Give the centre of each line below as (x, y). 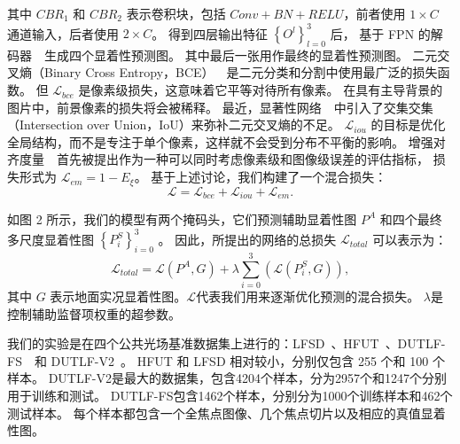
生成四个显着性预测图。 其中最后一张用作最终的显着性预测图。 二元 (241, 55)
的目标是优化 (408, 125)
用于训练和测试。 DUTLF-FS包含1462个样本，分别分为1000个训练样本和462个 (230, 395)
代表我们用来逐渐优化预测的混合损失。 (308, 296)
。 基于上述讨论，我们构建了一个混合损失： (261, 177)
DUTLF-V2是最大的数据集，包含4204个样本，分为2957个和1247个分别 (248, 378)
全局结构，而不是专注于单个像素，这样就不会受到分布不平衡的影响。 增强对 (226, 141)
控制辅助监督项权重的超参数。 (94, 313)
